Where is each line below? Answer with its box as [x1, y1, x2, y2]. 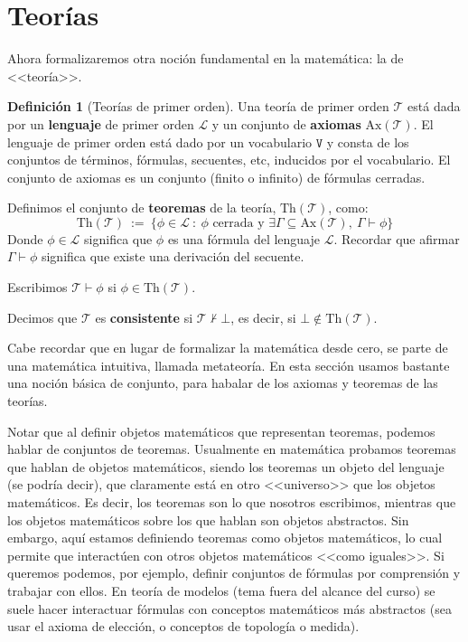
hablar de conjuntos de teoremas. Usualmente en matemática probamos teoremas [7, 439, 456, 458]
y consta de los [326, 132, 409, 151]
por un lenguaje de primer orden [7, 114, 194, 133]
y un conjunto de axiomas [211, 114, 361, 133]
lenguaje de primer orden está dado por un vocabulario [7, 132, 313, 151]
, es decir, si [230, 307, 296, 326]
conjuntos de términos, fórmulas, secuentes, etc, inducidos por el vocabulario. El [7, 150, 451, 169]
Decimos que [7, 307, 78, 326]
